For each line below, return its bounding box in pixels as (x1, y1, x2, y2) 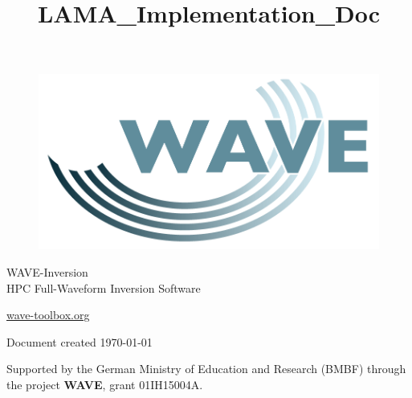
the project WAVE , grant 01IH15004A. (6, 375, 203, 392)
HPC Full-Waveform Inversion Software (6, 279, 201, 296)
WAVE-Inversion (6, 263, 88, 280)
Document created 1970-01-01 (6, 333, 153, 350)
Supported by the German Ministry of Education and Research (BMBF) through (6, 360, 406, 377)
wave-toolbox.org (6, 306, 90, 323)
